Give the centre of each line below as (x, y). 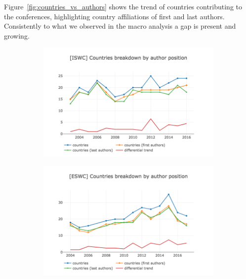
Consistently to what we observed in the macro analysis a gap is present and (120, 26)
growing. (17, 35)
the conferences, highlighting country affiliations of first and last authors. (114, 16)
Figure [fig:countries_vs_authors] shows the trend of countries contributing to (123, 6)
